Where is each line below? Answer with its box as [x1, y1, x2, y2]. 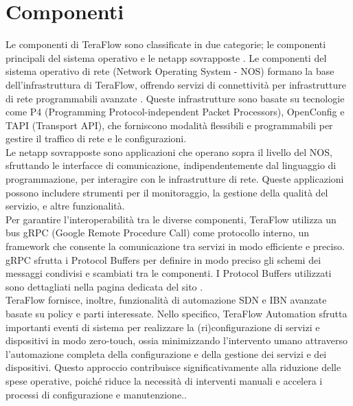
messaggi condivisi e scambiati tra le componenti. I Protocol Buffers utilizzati [5, 266, 332, 280]
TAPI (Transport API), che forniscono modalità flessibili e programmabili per [5, 117, 333, 132]
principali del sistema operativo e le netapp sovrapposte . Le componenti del [5, 50, 327, 65]
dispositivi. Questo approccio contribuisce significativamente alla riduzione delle [5, 360, 341, 374]
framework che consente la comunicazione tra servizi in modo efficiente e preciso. [5, 239, 345, 253]
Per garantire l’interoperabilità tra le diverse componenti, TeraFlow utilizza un [5, 212, 337, 226]
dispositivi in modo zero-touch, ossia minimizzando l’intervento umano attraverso [5, 333, 348, 348]
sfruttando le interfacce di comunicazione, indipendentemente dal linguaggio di [5, 158, 337, 172]
